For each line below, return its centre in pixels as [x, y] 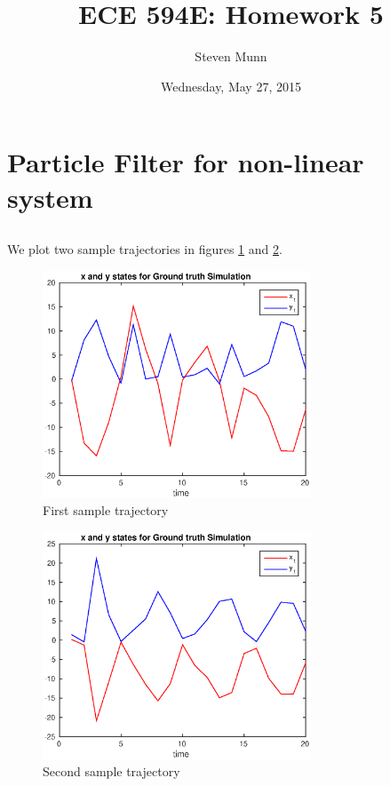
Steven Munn [231, 56]
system [50, 197]
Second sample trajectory [111, 771]
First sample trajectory [106, 510]
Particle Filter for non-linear [186, 162]
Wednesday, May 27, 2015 [231, 86]
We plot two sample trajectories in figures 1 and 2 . [145, 249]
